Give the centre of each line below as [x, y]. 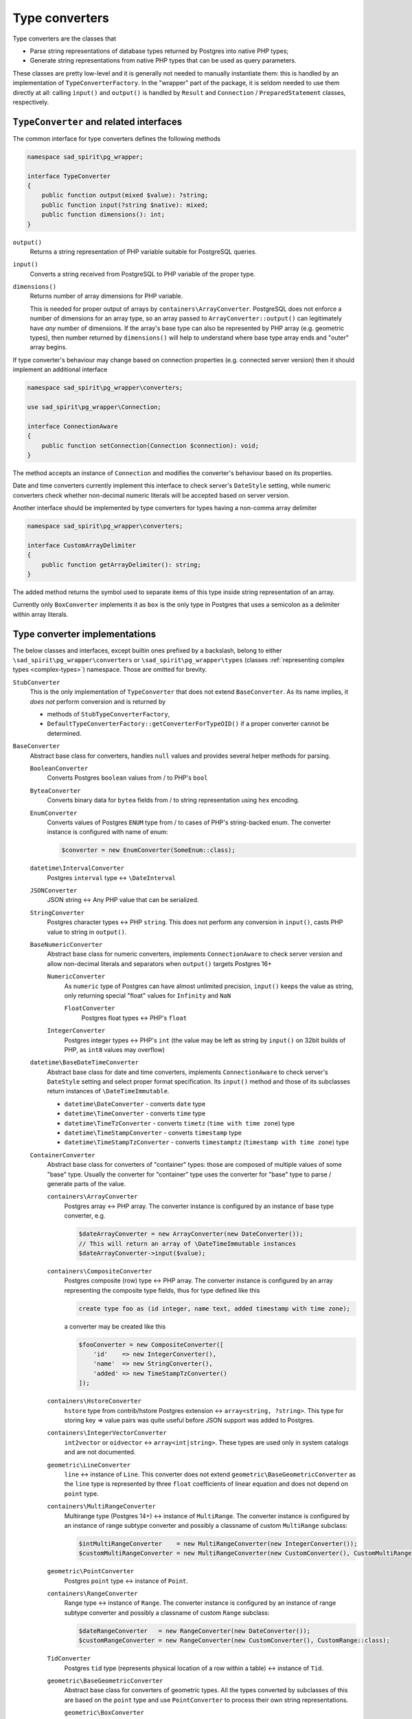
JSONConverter [54, 891]
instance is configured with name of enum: [107, 832]
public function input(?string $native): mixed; [125, 205]
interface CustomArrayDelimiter [82, 545]
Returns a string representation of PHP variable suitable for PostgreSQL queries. [144, 252]
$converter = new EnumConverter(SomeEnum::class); [149, 850]
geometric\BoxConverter [104, 1713]
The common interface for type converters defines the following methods [117, 138]
